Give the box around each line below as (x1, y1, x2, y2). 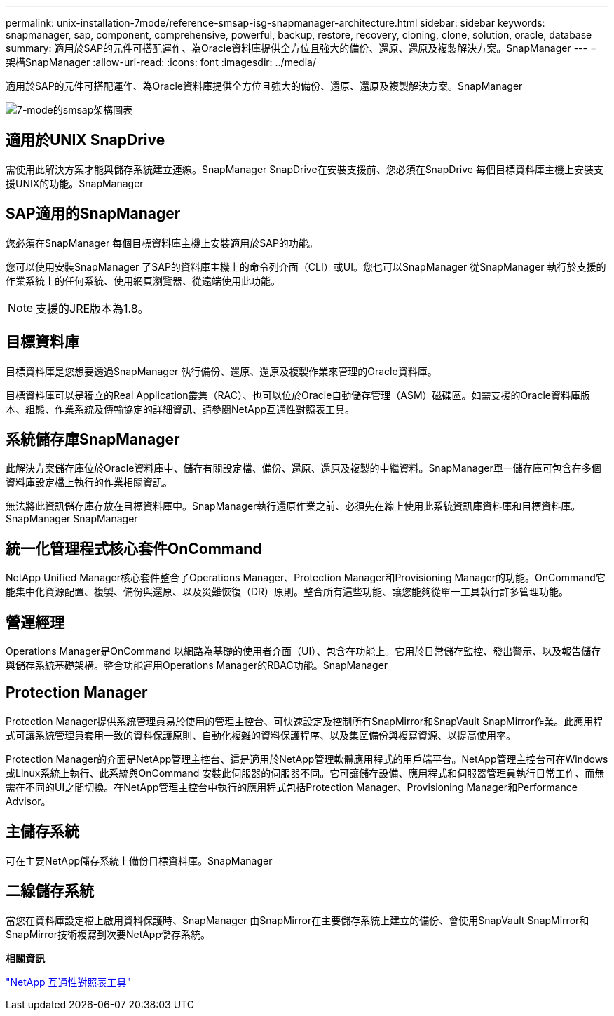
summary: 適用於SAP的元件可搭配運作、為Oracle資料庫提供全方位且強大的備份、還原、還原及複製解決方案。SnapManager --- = (6, 42, 597, 54)
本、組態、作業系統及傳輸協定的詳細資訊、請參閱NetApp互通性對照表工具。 (6, 402, 355, 415)
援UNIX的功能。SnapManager (6, 177, 144, 189)
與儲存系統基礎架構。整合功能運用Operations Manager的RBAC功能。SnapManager (6, 659, 388, 672)
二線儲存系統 (6, 882, 94, 900)
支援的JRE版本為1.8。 (36, 301, 149, 316)
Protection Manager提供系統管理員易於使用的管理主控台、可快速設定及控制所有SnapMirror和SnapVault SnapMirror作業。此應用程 (6, 714, 603, 727)
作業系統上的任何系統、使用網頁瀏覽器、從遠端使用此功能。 (6, 274, 280, 287)
